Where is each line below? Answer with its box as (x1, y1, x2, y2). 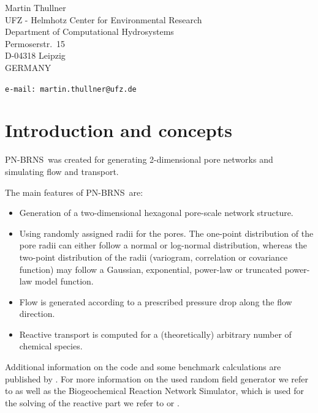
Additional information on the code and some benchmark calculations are (5, 360, 281, 373)
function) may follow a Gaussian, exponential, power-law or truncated (19, 262, 282, 275)
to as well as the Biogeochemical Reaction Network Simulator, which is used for (5, 384, 305, 397)
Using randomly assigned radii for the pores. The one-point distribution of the (19, 226, 314, 239)
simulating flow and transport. (5, 165, 119, 177)
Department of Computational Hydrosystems (5, 25, 174, 38)
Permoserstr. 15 (5, 37, 66, 50)
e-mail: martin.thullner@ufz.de (5, 84, 137, 94)
